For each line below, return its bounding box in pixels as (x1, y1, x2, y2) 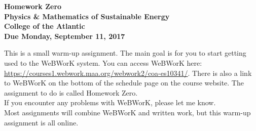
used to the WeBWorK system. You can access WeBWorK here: (4, 57, 202, 68)
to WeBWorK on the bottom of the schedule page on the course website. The (4, 77, 244, 88)
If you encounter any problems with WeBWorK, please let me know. (4, 97, 216, 108)
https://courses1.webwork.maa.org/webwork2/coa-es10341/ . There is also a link (4, 67, 252, 78)
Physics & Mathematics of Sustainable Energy (4, 11, 170, 21)
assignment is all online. (4, 117, 79, 127)
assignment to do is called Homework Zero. (4, 87, 138, 98)
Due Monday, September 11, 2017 (4, 30, 125, 41)
